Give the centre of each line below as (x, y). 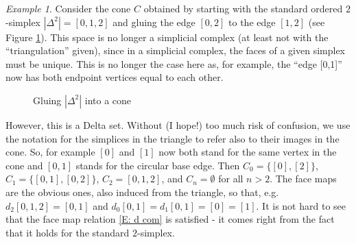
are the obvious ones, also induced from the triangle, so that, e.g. (142, 192)
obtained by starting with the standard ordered (243, 8)
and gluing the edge (154, 22)
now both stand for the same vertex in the (248, 152)
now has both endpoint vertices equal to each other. (115, 77)
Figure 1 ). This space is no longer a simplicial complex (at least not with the (167, 37)
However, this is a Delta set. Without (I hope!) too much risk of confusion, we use (178, 124)
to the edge (252, 22)
